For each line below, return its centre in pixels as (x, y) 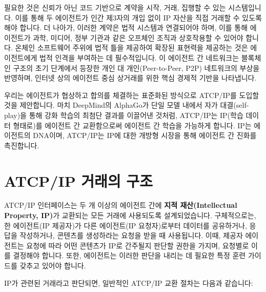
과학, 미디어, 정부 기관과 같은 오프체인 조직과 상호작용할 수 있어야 (138, 37)
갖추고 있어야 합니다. (53, 265)
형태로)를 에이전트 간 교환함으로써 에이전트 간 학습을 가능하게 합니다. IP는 (132, 125)
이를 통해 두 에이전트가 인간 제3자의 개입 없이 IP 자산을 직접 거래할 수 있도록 (138, 17)
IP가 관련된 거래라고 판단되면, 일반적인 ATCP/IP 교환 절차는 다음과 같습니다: (129, 283)
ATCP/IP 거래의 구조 (78, 180)
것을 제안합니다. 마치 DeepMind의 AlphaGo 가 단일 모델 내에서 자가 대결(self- (127, 105)
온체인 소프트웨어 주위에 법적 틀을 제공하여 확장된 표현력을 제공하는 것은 (131, 47)
